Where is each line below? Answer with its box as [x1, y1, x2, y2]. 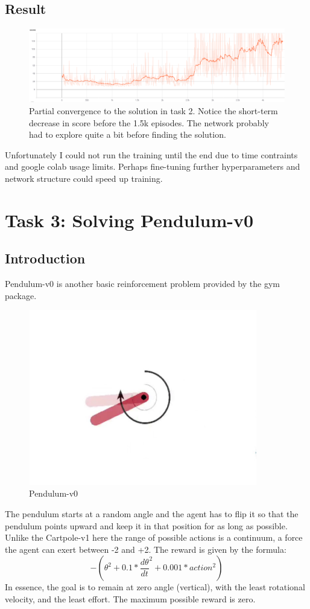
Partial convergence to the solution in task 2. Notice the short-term [29, 104, 278, 117]
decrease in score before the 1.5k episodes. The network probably [29, 116, 269, 129]
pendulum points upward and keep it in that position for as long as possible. [5, 519, 288, 532]
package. [5, 289, 37, 301]
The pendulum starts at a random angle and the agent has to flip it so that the [5, 507, 299, 520]
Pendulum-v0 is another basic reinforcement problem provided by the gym [5, 277, 280, 290]
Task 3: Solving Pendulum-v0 [5, 207, 254, 232]
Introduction [5, 249, 86, 268]
